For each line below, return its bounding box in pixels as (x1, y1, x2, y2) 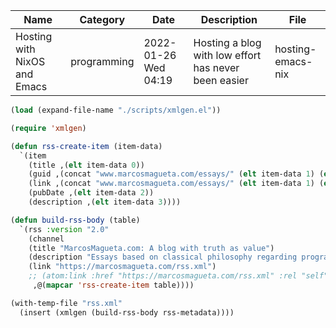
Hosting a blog (193, 36, 262, 49)
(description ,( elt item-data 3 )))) (28, 197, 182, 207)
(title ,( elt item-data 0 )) (28, 160, 145, 170)
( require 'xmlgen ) (10, 123, 87, 133)
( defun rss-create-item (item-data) (10, 141, 163, 151)
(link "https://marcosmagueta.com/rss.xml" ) (28, 262, 217, 272)
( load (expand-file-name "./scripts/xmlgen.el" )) (10, 105, 222, 115)
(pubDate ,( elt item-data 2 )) (28, 188, 155, 198)
